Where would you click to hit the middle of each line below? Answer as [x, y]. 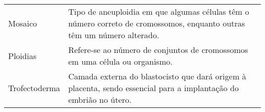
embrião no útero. [100, 100]
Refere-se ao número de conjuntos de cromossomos [158, 50]
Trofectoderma [34, 88]
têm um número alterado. [114, 35]
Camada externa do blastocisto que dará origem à [157, 76]
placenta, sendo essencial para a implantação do [153, 88]
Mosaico [23, 23]
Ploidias [22, 55]
